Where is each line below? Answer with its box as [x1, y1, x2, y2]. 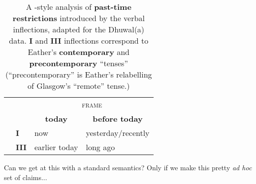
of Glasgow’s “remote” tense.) [28, 80, 130, 91]
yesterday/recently [86, 127, 150, 138]
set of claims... [4, 172, 47, 182]
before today [93, 113, 143, 124]
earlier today [34, 141, 78, 153]
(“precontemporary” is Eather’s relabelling [5, 69, 152, 80]
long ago [86, 141, 115, 153]
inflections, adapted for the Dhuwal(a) [13, 24, 145, 35]
